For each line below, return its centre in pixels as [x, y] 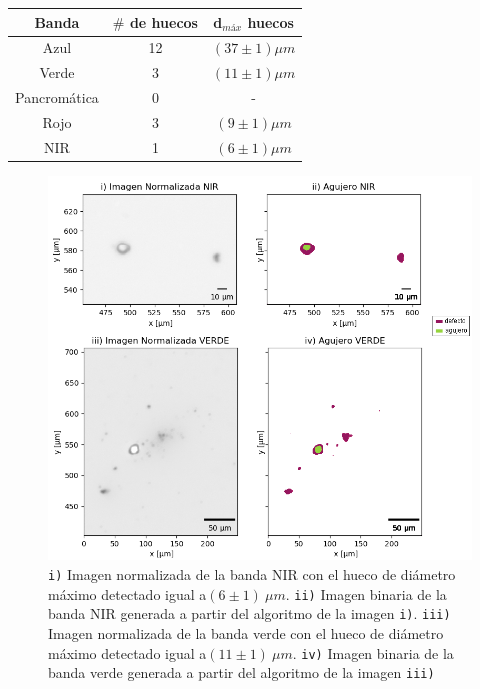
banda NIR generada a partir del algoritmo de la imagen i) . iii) [249, 613]
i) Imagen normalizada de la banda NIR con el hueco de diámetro [252, 573]
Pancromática [57, 97]
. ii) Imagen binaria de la [366, 593]
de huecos [163, 21]
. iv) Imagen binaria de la [373, 652]
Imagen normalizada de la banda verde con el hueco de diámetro [246, 632]
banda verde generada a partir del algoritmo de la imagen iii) [241, 672]
